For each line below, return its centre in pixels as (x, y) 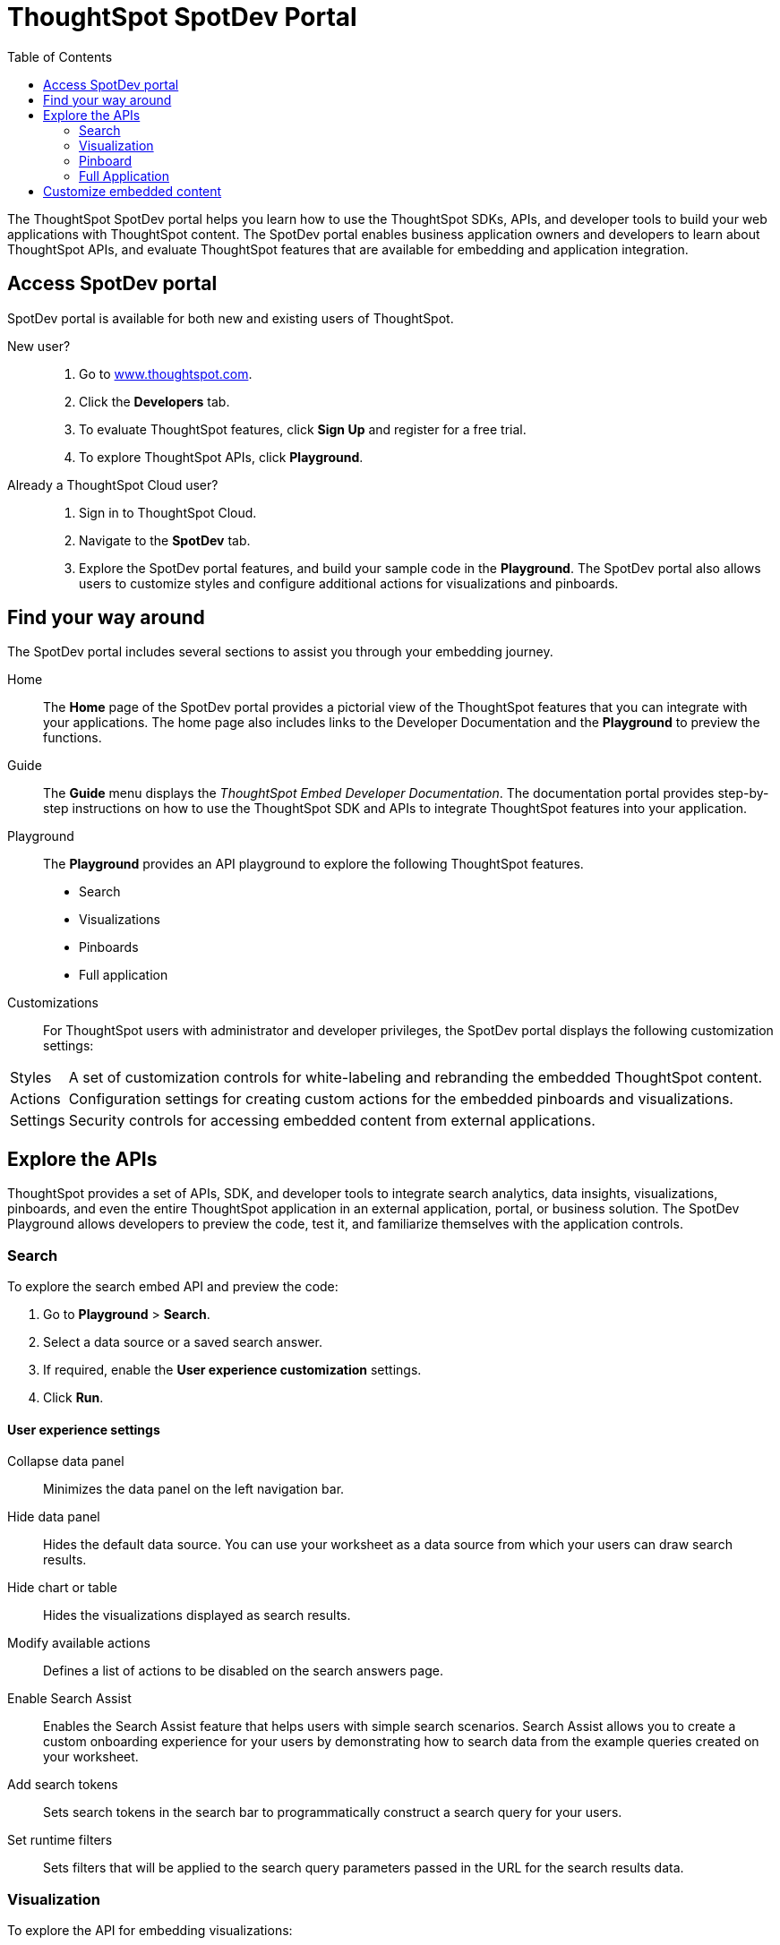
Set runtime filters (60, 1840)
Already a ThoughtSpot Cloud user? (113, 484)
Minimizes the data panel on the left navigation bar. (194, 1489)
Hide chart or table (62, 1588)
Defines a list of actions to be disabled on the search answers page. (243, 1671)
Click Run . (73, 1398)
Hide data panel (54, 1517)
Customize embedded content (133, 191)
